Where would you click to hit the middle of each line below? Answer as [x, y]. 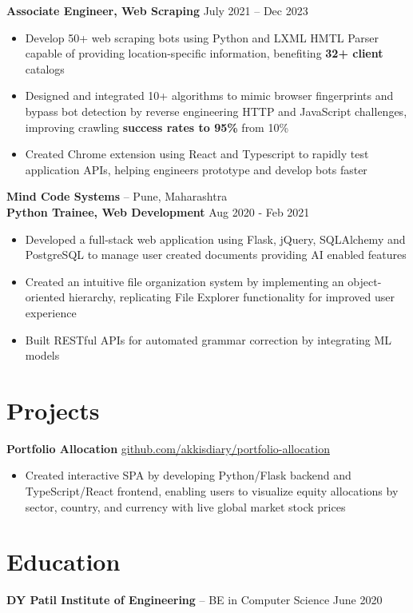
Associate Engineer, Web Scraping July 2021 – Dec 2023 [157, 10]
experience [51, 312]
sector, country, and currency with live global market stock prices [185, 506]
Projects [53, 410]
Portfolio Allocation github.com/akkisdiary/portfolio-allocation [168, 448]
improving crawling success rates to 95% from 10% [157, 127]
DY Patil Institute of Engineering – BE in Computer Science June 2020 [195, 600]
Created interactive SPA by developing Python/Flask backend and [188, 475]
